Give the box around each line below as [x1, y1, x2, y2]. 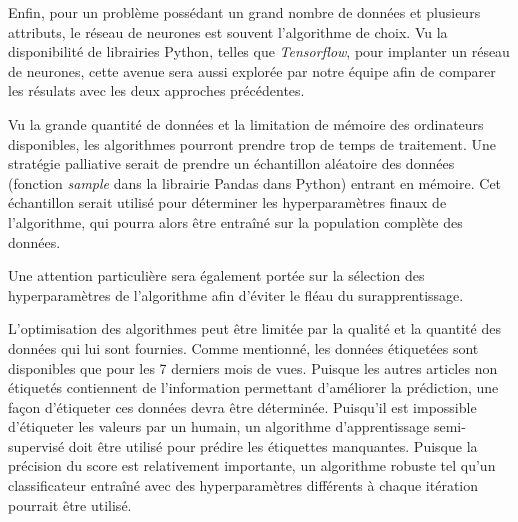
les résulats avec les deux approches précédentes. [8, 80, 305, 101]
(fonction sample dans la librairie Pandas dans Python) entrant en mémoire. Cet [8, 172, 502, 193]
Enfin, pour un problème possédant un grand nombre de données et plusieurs [8, 2, 481, 22]
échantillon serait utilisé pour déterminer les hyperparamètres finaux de [8, 192, 447, 213]
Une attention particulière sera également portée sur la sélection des [8, 265, 425, 286]
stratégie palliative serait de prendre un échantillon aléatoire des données [8, 153, 455, 174]
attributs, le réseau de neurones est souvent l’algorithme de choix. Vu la [8, 21, 448, 42]
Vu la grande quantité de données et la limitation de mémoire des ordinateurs [8, 113, 484, 134]
